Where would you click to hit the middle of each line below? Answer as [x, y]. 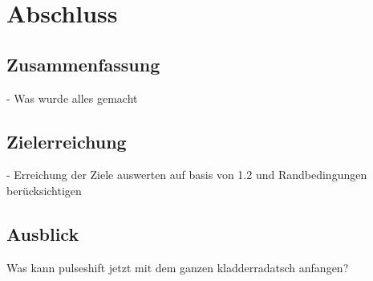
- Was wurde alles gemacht [72, 98]
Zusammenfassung [83, 64]
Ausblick [43, 233]
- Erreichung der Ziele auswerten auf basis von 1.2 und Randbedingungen [187, 175]
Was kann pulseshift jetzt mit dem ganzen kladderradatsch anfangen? [178, 267]
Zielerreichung [67, 141]
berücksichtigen [44, 190]
